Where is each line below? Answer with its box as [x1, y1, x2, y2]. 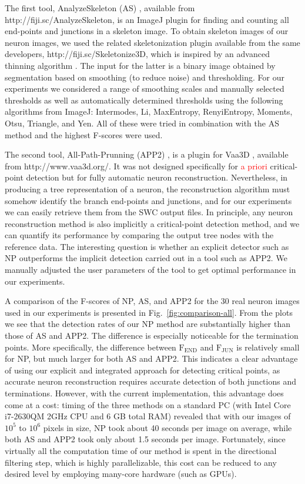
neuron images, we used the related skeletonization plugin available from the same [5, 36, 300, 48]
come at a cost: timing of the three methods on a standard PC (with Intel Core [5, 398, 291, 410]
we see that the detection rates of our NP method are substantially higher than [5, 318, 290, 330]
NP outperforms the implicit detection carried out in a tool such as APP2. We [5, 252, 287, 264]
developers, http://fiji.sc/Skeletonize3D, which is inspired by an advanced [5, 48, 270, 60]
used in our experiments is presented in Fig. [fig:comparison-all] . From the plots [5, 306, 293, 318]
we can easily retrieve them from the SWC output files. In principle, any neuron [5, 206, 293, 218]
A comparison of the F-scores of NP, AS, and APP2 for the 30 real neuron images [5, 295, 300, 307]
